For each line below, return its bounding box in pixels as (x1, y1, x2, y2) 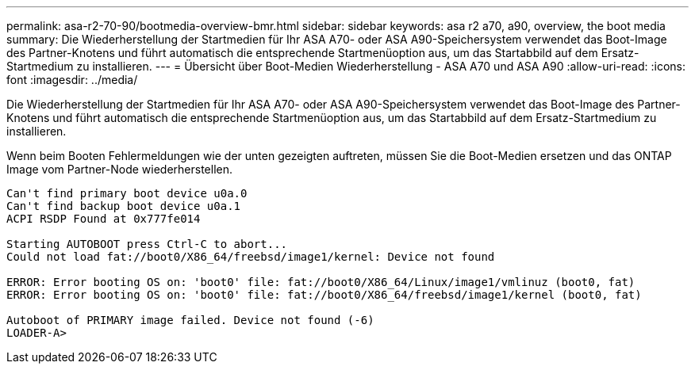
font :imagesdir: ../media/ (6, 73, 138, 86)
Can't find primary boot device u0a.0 (6, 187, 248, 200)
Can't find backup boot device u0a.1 (6, 200, 241, 212)
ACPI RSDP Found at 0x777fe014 (6, 212, 201, 225)
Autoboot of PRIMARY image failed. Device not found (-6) (6, 314, 374, 326)
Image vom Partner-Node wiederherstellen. (6, 162, 233, 176)
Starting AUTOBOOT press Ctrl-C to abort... (6, 238, 288, 250)
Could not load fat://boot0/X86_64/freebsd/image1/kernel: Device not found (6, 250, 495, 263)
